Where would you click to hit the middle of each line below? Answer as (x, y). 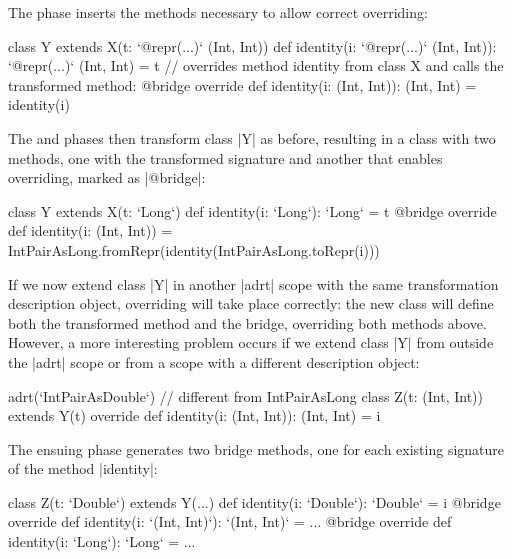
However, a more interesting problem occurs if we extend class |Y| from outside (251, 342)
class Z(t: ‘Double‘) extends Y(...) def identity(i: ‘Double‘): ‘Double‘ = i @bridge (254, 501)
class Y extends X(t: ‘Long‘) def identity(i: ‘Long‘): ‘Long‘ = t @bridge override (252, 210)
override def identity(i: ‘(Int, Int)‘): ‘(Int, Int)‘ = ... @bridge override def (230, 521)
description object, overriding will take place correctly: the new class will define (251, 303)
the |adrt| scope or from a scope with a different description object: (214, 361)
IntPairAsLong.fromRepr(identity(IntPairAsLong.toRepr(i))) (194, 249)
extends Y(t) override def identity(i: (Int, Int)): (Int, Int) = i (194, 415)
